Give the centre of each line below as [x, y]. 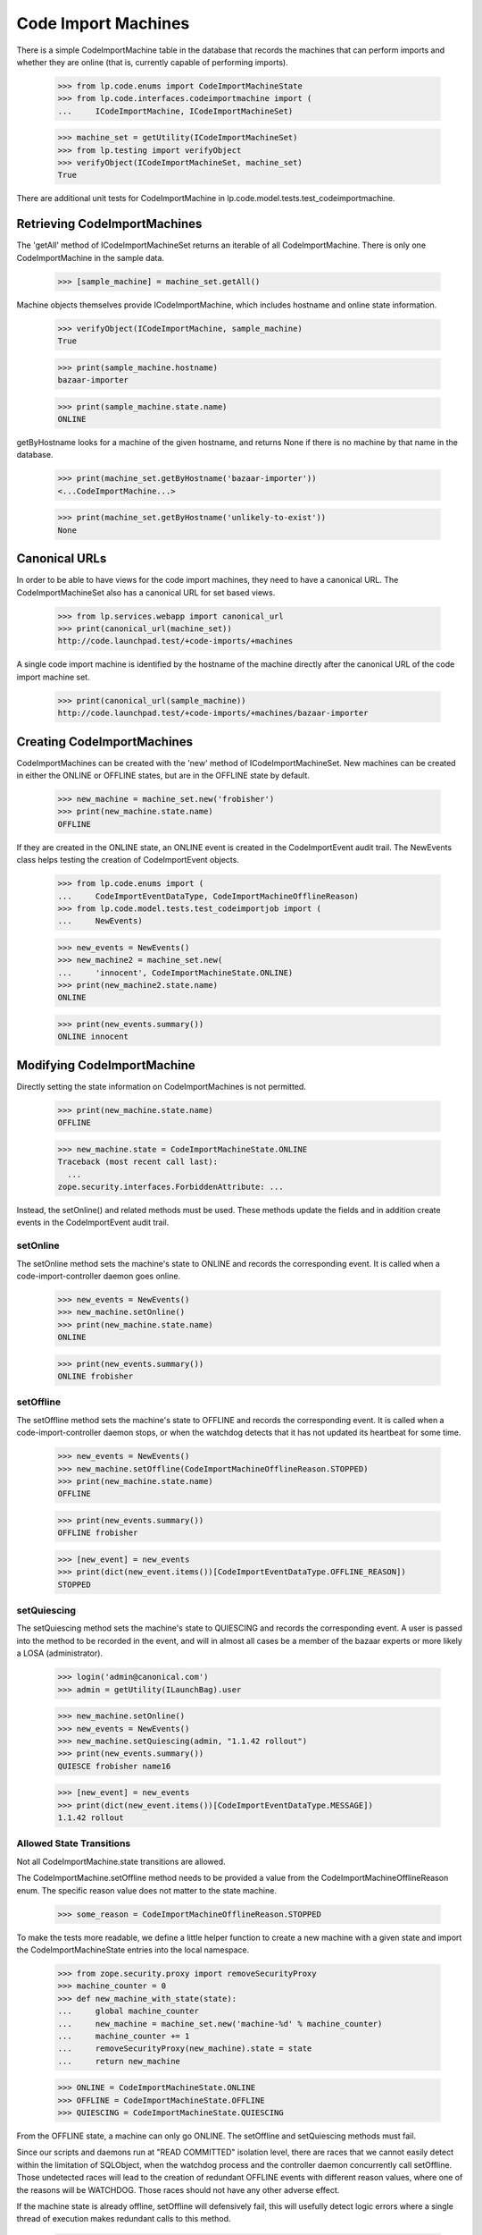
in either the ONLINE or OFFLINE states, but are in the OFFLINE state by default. [163, 776]
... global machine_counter [129, 2011]
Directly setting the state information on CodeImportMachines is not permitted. [162, 1086]
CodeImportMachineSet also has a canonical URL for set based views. [146, 592]
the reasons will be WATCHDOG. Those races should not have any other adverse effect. [178, 2189]
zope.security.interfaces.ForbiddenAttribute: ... [171, 1187]
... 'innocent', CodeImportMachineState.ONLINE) [175, 973]
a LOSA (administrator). [59, 1653]
